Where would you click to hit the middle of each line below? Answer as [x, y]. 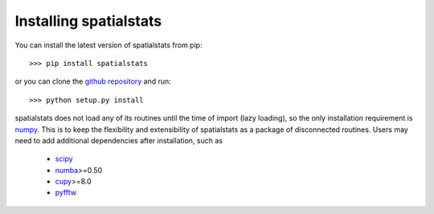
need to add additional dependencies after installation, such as [119, 140]
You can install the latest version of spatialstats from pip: [108, 45]
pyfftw [66, 192]
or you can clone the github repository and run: [93, 81]
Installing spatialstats [88, 21]
